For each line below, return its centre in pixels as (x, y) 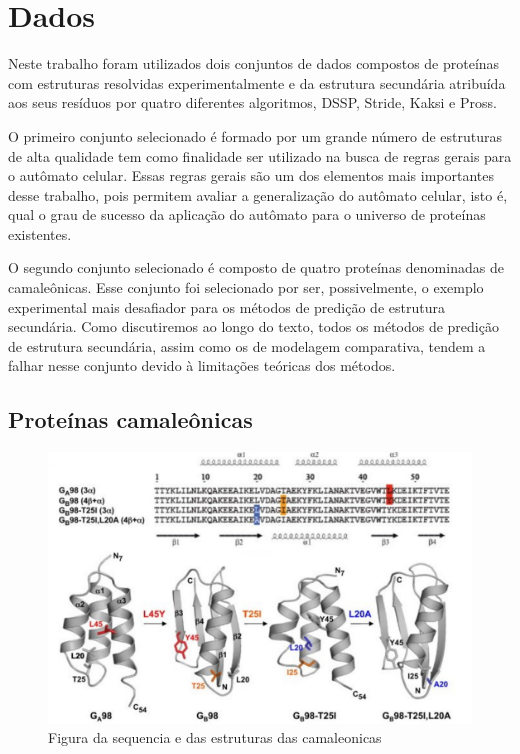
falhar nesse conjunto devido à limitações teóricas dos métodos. (202, 365)
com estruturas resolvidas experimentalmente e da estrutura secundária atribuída (257, 82)
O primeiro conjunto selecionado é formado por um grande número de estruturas (255, 135)
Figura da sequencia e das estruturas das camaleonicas (215, 737)
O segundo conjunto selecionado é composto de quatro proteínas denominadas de (256, 267)
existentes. (40, 233)
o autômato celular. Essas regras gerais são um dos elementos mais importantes (251, 175)
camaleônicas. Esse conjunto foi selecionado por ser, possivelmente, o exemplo (246, 287)
